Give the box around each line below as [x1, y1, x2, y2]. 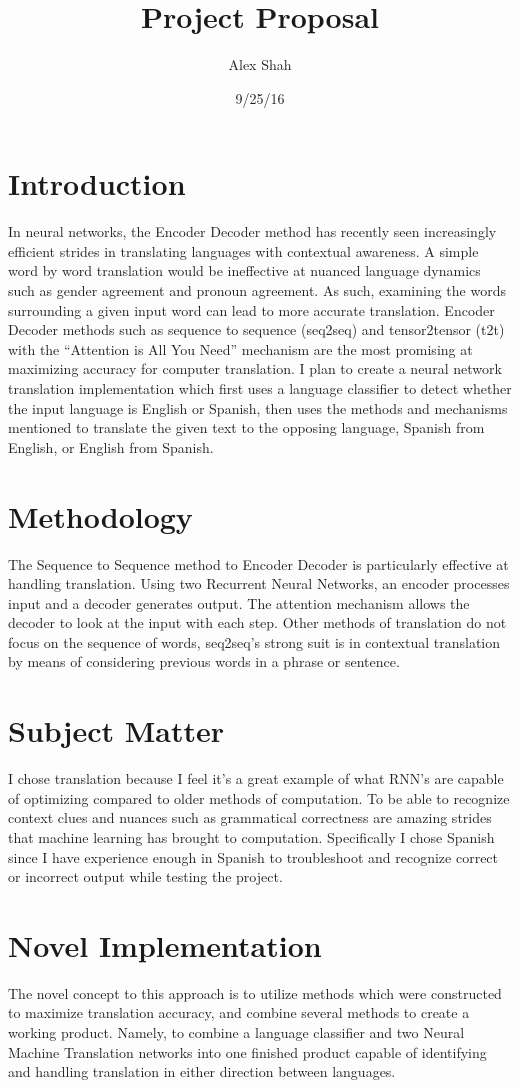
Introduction [8, 163, 186, 204]
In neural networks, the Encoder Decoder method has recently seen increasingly [8, 221, 497, 242]
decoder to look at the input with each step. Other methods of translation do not [8, 612, 507, 633]
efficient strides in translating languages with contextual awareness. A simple [8, 240, 479, 261]
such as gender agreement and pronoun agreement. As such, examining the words [8, 280, 506, 301]
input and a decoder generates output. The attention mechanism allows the [8, 592, 470, 613]
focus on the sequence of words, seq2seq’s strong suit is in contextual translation [8, 631, 501, 652]
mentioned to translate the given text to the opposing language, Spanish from [8, 417, 485, 438]
